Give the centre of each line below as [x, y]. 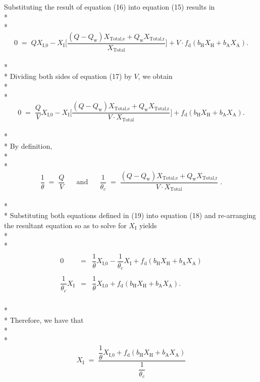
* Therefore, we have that [44, 320]
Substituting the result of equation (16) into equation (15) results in [110, 7]
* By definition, [28, 145]
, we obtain [155, 76]
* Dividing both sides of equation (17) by [68, 76]
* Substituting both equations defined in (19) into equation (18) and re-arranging [130, 215]
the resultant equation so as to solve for [65, 225]
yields [148, 225]
